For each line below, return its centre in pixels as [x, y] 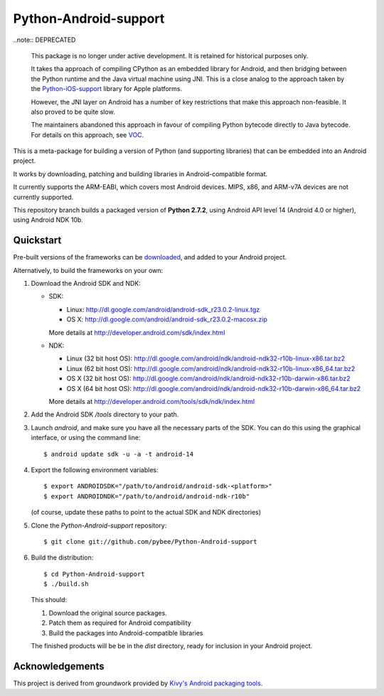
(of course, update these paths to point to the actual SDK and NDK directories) [146, 513]
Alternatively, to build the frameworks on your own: [88, 270]
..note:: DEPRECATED [44, 40]
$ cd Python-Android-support [94, 574]
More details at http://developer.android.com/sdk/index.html [137, 332]
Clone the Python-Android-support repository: [99, 525]
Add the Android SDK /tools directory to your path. [105, 414]
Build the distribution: [62, 557]
